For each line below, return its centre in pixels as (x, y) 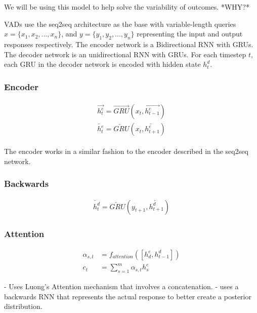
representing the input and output (190, 34)
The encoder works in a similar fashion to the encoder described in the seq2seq (126, 151)
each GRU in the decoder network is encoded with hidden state (102, 64)
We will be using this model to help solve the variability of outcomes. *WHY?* (127, 7)
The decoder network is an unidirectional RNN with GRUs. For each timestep (125, 54)
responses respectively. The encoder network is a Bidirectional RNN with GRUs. (129, 44)
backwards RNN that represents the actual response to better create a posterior (128, 296)
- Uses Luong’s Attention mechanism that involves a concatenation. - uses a (121, 286)
